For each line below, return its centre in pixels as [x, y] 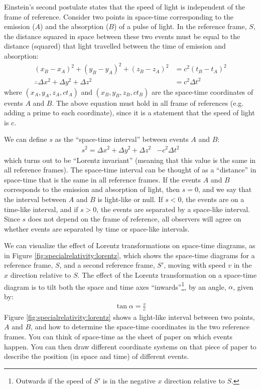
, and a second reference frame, [107, 265]
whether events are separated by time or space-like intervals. [97, 228]
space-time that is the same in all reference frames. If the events [103, 179]
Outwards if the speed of [54, 380]
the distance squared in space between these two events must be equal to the [122, 36]
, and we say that [225, 189]
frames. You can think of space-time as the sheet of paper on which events [118, 337]
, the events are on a [213, 199]
